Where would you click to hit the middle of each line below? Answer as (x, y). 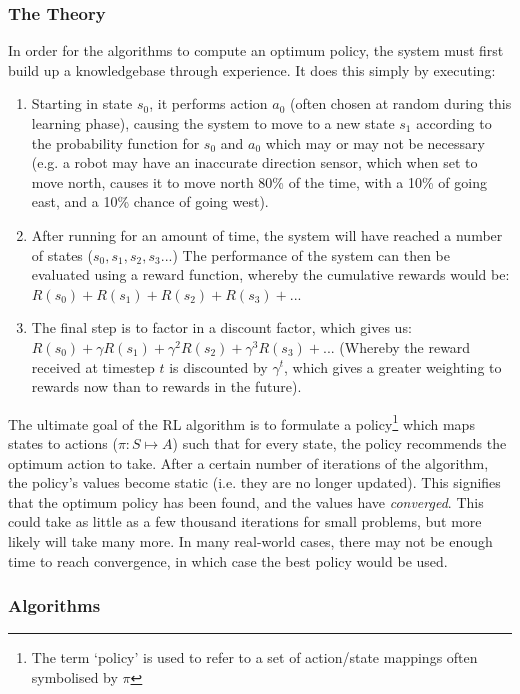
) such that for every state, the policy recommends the (339, 442)
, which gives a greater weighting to (392, 366)
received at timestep (93, 366)
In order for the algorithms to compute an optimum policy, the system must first (256, 50)
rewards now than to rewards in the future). (166, 386)
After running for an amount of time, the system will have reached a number (267, 234)
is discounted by (218, 366)
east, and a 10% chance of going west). (150, 201)
